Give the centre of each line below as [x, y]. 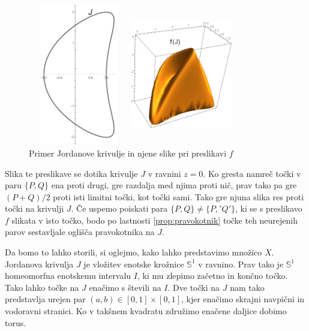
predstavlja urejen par [45, 299]
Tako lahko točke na [42, 287]
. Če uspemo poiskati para [119, 208]
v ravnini [164, 173]
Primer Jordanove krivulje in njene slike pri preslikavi [128, 153]
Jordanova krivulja [39, 264]
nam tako [247, 287]
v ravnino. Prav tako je [241, 264]
